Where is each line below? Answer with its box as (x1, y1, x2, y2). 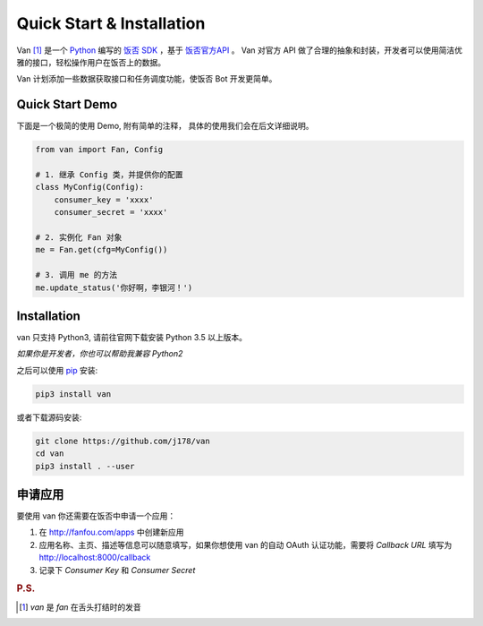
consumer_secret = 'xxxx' (54, 207, 168, 218)
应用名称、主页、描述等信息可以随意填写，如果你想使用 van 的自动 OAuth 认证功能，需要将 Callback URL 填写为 (38, 539, 453, 550)
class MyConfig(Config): (35, 182, 145, 193)
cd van (35, 449, 64, 459)
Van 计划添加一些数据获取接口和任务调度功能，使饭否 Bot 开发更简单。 (16, 73, 277, 84)
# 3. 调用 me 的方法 (35, 270, 118, 280)
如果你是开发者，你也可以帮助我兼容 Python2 (16, 348, 183, 359)
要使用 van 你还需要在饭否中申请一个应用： (16, 510, 176, 521)
